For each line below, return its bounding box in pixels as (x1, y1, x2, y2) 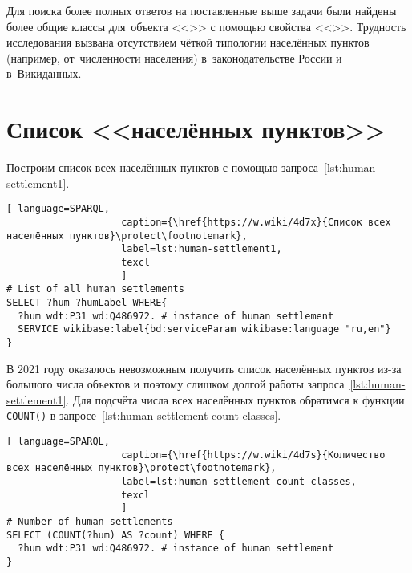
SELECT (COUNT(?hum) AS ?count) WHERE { (6, 529, 225, 541)
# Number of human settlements (6, 515, 173, 527)
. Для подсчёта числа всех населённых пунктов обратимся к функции (66, 391, 405, 408)
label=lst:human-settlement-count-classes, (121, 475, 357, 487)
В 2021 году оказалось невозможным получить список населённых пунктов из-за (6, 360, 402, 376)
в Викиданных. (6, 65, 82, 82)
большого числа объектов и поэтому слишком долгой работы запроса (6, 376, 345, 392)
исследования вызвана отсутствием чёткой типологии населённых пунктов (6, 34, 370, 51)
